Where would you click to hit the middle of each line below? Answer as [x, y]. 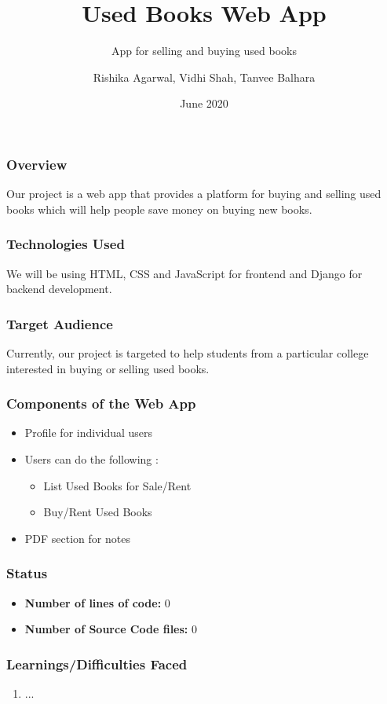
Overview [37, 164]
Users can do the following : [91, 459]
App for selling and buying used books [204, 51]
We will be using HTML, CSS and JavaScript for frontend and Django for [184, 273]
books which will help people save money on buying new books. [159, 209]
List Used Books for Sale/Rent [117, 485]
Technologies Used [66, 244]
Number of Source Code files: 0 [111, 629]
